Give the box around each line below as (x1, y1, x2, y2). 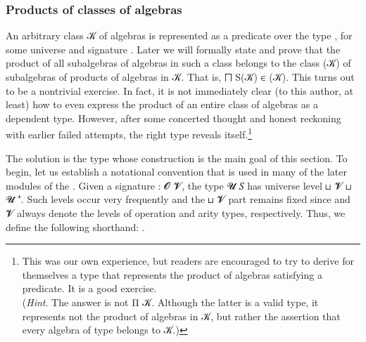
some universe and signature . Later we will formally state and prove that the (6, 41, 341, 56)
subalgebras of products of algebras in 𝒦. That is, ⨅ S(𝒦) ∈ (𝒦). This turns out (6, 70, 355, 84)
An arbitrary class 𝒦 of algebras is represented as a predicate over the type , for (6, 28, 353, 43)
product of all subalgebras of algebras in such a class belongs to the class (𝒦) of (6, 55, 351, 70)
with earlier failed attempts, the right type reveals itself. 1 (6, 125, 253, 142)
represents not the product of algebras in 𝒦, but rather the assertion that (22, 308, 341, 323)
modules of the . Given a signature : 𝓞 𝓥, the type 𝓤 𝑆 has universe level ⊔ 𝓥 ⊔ (6, 178, 352, 192)
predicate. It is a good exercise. (22, 281, 157, 296)
